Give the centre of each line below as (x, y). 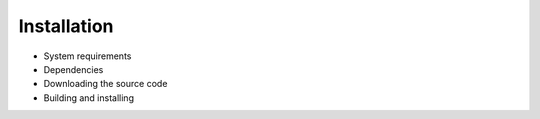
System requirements (87, 56)
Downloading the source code (105, 84)
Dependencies (73, 69)
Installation (66, 26)
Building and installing (89, 97)
